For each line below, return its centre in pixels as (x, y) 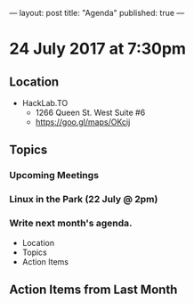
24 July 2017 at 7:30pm (98, 49)
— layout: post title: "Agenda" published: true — (97, 13)
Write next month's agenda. (71, 224)
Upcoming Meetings (54, 176)
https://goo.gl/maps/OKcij (83, 122)
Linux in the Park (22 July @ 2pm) (84, 200)
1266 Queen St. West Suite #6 (90, 112)
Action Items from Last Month (93, 289)
